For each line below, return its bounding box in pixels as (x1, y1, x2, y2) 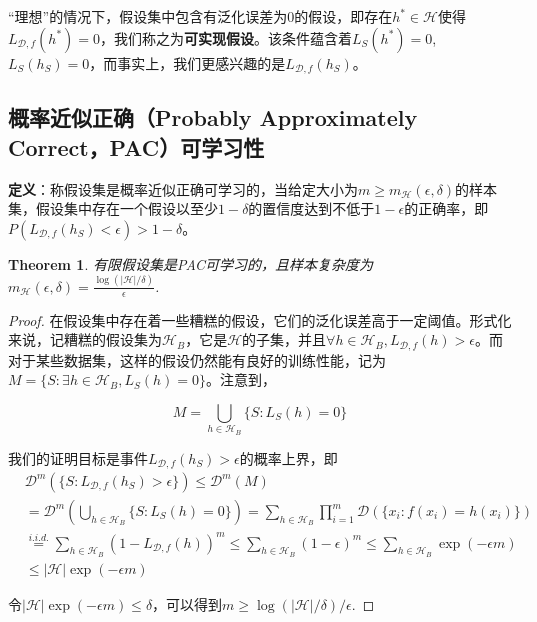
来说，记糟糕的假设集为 (8, 329, 162, 350)
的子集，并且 (242, 329, 327, 350)
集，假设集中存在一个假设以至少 (8, 198, 218, 219)
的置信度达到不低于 (248, 198, 375, 219)
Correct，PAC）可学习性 (8, 131, 265, 162)
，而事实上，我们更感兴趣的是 (89, 52, 286, 73)
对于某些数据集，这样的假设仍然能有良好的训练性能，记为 (8, 349, 386, 370)
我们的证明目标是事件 (8, 447, 148, 468)
